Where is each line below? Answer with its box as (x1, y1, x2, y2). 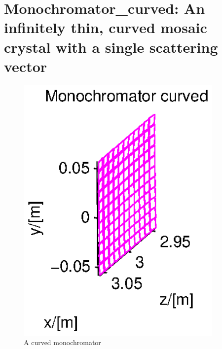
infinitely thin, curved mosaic (4, 17, 207, 37)
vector (4, 56, 47, 76)
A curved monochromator (24, 337, 101, 348)
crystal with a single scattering (4, 36, 218, 57)
